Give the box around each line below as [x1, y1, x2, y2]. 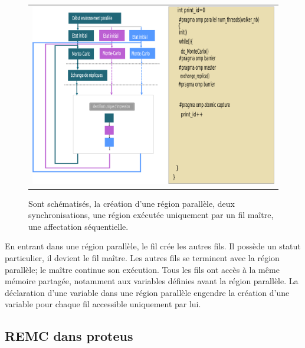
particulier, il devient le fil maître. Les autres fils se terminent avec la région [5, 251, 280, 264]
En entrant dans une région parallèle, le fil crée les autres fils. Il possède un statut [5, 240, 301, 252]
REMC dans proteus [5, 327, 133, 345]
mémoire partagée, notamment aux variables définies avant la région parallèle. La [5, 275, 299, 287]
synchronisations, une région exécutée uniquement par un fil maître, [28, 209, 274, 221]
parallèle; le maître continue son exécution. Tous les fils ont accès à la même [5, 263, 280, 275]
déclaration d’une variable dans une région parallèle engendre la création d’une [5, 286, 290, 298]
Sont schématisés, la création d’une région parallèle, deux [28, 197, 235, 209]
